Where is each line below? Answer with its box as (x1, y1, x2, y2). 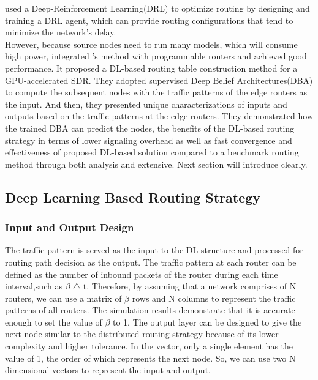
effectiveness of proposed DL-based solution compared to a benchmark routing (5, 146, 299, 158)
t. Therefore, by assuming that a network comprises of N (83, 280, 297, 292)
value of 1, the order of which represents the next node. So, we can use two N (5, 351, 296, 364)
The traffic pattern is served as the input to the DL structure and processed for (5, 244, 303, 256)
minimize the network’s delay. (5, 26, 116, 39)
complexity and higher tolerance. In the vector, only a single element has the (5, 340, 293, 352)
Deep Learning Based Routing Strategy (5, 187, 261, 206)
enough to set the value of (5, 315, 102, 328)
